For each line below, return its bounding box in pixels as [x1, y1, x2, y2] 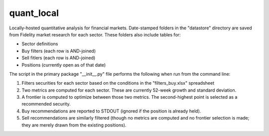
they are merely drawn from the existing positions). [21, 122, 127, 128]
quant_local [9, 7, 59, 18]
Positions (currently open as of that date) [21, 62, 106, 68]
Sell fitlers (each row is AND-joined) [21, 55, 96, 61]
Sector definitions [21, 41, 58, 47]
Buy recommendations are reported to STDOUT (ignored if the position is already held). [21, 108, 201, 114]
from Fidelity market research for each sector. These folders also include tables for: [9, 31, 181, 37]
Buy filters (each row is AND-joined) [21, 48, 96, 54]
